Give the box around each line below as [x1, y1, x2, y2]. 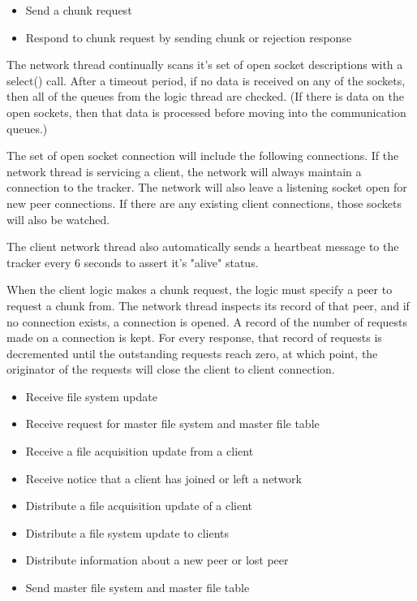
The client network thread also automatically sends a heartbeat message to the [6, 238, 399, 255]
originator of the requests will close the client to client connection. [6, 361, 335, 378]
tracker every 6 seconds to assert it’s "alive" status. [6, 253, 259, 270]
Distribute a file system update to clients [25, 524, 229, 541]
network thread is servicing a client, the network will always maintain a [6, 162, 362, 179]
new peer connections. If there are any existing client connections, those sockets [6, 194, 402, 211]
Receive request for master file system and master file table [25, 415, 320, 432]
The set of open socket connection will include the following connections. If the [6, 147, 399, 164]
